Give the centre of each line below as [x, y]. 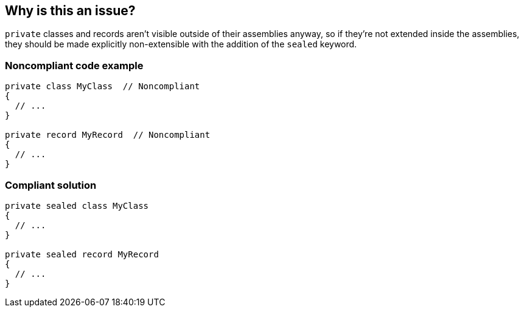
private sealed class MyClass [77, 205]
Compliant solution [51, 185]
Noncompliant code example [74, 65]
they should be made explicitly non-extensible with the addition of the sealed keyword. [181, 44]
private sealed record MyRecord [82, 254]
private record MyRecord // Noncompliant [108, 135]
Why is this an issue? [70, 11]
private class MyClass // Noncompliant [103, 86]
